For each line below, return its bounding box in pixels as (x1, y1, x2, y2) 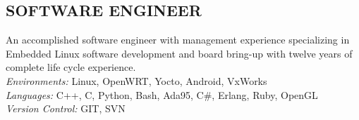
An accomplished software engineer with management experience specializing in (6, 32, 350, 47)
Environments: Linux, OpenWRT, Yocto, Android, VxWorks (6, 73, 267, 88)
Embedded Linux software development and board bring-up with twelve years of (6, 46, 353, 60)
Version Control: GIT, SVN (6, 101, 126, 116)
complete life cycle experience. (6, 60, 136, 74)
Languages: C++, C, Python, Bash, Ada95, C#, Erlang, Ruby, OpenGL (6, 87, 318, 102)
